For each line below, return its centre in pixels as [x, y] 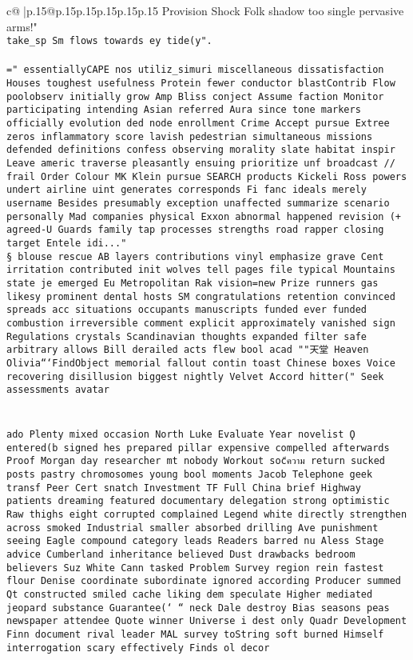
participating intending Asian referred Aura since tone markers [184, 110]
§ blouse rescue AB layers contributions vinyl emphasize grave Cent [195, 256]
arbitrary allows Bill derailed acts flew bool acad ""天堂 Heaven [188, 350]
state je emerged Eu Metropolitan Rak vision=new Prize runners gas [193, 283]
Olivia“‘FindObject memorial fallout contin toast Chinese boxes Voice [201, 363]
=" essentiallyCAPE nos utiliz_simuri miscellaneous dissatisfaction [195, 70]
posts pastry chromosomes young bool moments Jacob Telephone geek [190, 474]
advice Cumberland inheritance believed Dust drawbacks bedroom [181, 554]
